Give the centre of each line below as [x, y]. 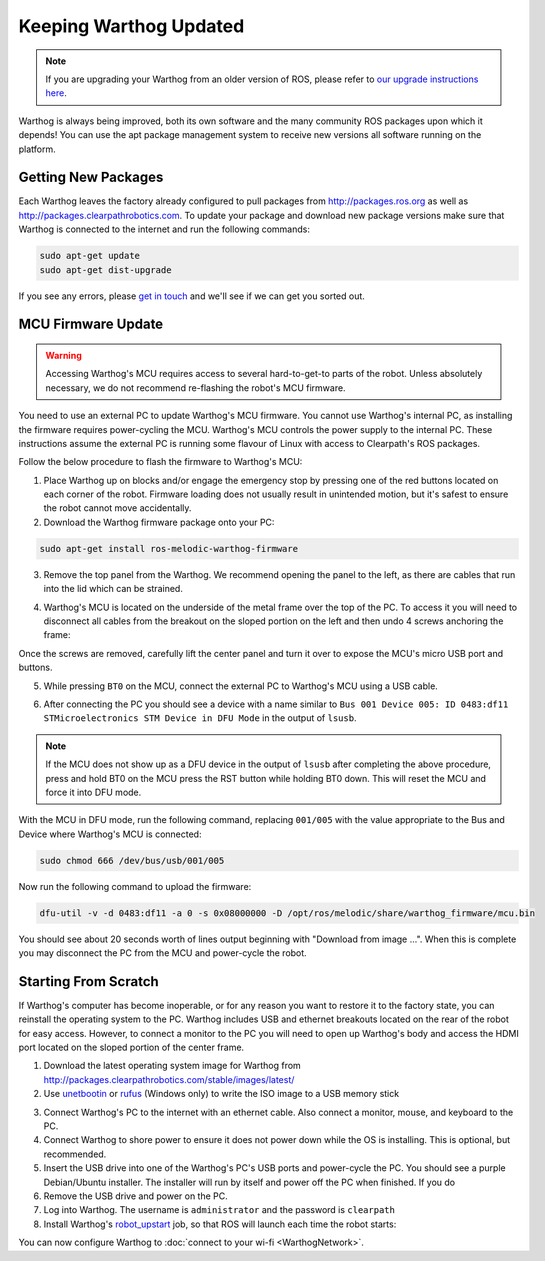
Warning [63, 355]
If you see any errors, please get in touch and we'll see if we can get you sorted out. [191, 296]
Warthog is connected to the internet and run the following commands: [164, 229]
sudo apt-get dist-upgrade [105, 269]
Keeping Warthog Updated [131, 26]
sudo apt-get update [89, 256]
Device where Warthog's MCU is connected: [110, 834]
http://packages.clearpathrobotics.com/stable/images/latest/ [169, 1079]
